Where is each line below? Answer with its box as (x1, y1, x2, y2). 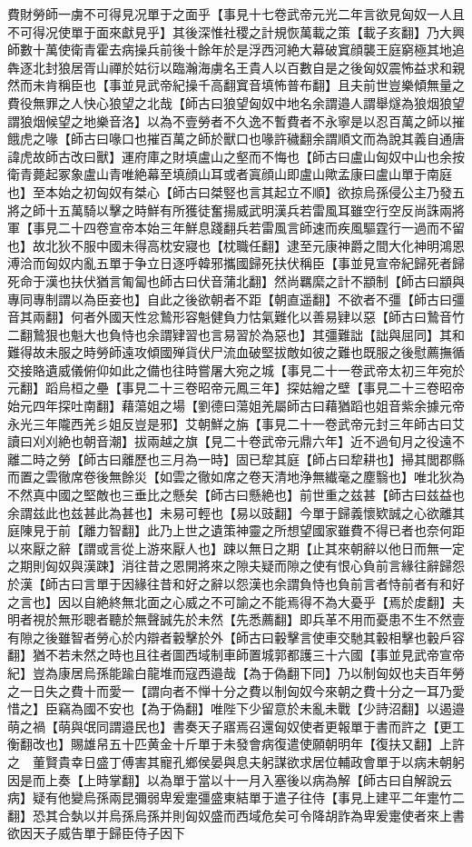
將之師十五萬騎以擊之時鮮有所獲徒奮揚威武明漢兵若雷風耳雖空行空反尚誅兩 (7, 200, 452, 219)
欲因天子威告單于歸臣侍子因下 (7, 823, 185, 842)
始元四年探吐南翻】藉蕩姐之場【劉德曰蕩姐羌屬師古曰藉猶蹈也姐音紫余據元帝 (7, 396, 465, 415)
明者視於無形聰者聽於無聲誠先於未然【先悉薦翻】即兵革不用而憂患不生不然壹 (7, 610, 465, 629)
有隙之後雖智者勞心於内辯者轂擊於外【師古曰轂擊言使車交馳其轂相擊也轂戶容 (7, 627, 465, 646)
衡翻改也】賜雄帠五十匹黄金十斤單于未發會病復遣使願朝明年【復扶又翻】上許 (7, 734, 465, 753)
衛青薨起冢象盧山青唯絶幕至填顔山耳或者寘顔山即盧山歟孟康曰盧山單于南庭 (7, 164, 452, 184)
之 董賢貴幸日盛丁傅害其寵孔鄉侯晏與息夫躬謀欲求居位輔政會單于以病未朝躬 (7, 752, 465, 771)
